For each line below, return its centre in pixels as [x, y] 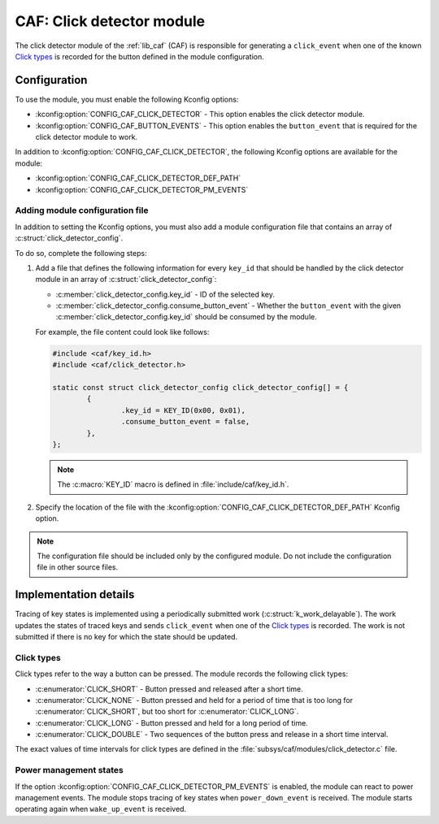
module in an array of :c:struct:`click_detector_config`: [126, 280]
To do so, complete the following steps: [81, 253]
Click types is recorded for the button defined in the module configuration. [139, 56]
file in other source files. [78, 567]
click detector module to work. [87, 137]
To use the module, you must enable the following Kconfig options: [127, 99]
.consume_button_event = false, [185, 422]
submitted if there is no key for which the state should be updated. [126, 636]
